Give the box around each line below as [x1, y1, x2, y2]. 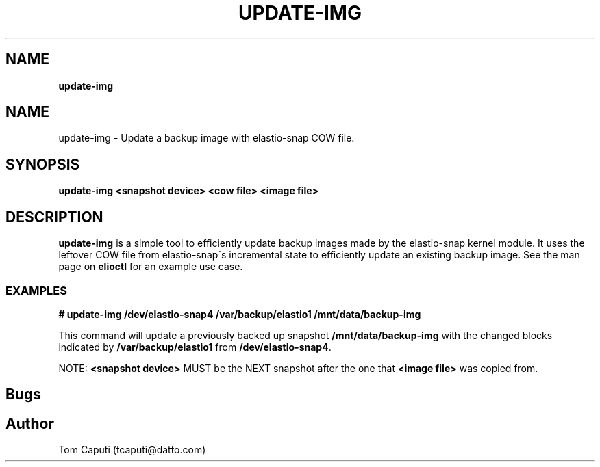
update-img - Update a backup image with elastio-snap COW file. [58, 132, 355, 144]
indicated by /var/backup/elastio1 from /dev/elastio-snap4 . [58, 341, 332, 353]
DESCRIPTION [5, 208, 103, 226]
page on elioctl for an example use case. [58, 261, 243, 273]
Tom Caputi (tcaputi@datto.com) [58, 444, 206, 456]
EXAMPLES [5, 283, 67, 297]
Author [5, 414, 54, 432]
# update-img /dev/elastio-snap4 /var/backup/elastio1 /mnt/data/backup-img [58, 308, 421, 320]
